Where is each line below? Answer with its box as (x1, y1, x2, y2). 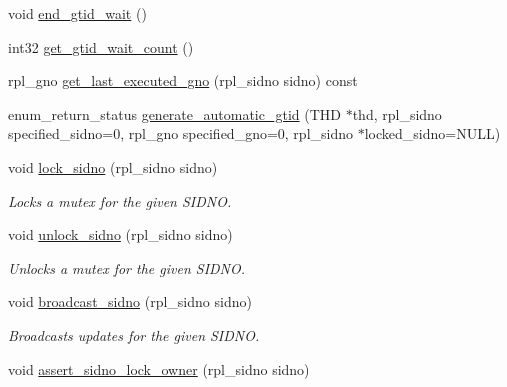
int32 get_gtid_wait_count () (8, 36, 194, 57)
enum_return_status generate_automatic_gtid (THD (8, 103, 341, 124)
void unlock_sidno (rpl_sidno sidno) (8, 224, 233, 245)
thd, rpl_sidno (352, 103, 442, 124)
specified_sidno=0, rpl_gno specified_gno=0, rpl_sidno (8, 123, 354, 144)
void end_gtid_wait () (8, 3, 147, 23)
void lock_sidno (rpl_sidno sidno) (8, 156, 218, 177)
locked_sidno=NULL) (364, 123, 501, 144)
